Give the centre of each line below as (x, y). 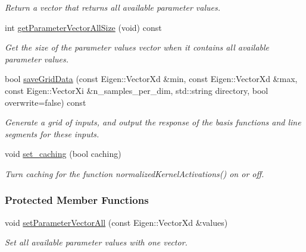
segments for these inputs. (52, 133)
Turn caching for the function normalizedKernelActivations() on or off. (135, 173)
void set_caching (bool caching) (63, 154)
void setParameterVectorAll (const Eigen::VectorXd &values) (116, 222)
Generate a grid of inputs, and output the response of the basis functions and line (153, 122)
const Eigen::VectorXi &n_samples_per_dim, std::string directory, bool (137, 90)
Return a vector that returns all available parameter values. (113, 7)
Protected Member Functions (77, 200)
